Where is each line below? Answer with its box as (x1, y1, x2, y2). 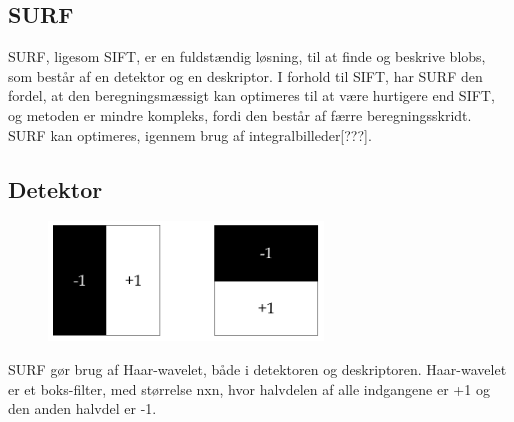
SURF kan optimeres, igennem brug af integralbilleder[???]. (8, 124, 372, 145)
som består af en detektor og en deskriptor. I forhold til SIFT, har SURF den (8, 65, 483, 86)
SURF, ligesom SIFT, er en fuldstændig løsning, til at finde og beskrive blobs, (8, 46, 486, 67)
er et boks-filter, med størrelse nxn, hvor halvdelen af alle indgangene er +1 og (8, 378, 490, 399)
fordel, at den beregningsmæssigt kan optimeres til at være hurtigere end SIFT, (8, 85, 495, 106)
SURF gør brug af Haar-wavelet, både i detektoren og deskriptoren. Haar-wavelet (8, 359, 507, 380)
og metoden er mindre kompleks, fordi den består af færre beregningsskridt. (8, 104, 472, 125)
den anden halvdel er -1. (8, 398, 157, 419)
